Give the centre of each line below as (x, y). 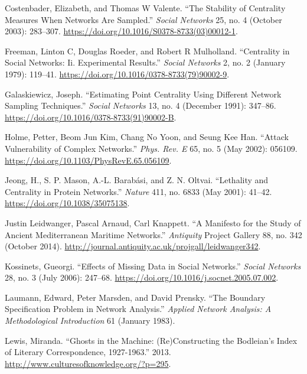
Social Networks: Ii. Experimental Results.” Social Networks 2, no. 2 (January (145, 62)
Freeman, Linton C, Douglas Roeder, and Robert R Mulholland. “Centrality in (147, 51)
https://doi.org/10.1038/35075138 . (67, 203)
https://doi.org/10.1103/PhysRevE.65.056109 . (88, 160)
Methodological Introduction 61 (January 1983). (90, 321)
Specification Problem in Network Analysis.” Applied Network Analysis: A (138, 309)
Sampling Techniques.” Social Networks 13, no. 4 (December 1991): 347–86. (141, 105)
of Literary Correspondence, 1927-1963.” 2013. (88, 352)
